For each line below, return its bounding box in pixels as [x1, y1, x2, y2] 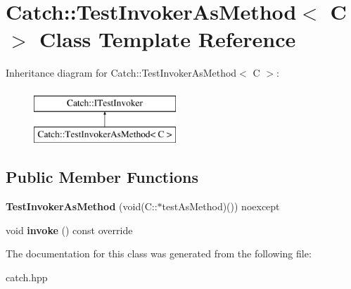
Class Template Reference [39, 25, 296, 53]
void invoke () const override [6, 222, 133, 237]
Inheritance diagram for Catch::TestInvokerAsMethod [6, 65, 237, 80]
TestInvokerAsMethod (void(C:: [6, 199, 158, 214]
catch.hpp [6, 270, 48, 285]
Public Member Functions [6, 166, 198, 188]
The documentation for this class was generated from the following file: [6, 246, 312, 261]
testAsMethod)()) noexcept [162, 199, 280, 214]
